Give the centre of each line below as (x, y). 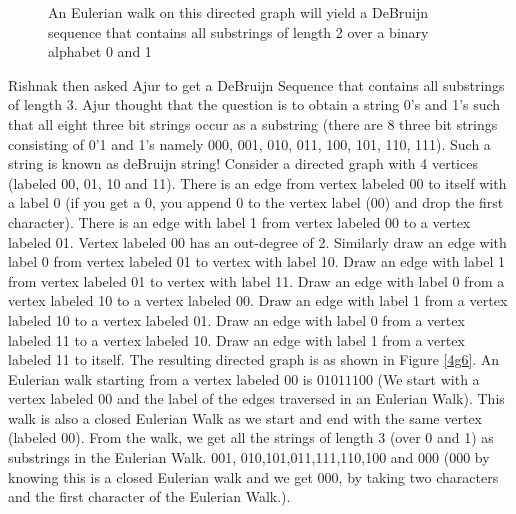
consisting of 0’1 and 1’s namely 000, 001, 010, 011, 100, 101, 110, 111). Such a (249, 143)
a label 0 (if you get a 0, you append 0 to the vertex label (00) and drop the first (256, 202)
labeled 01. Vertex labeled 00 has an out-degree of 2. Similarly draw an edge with (257, 241)
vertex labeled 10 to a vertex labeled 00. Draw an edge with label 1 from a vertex (258, 300)
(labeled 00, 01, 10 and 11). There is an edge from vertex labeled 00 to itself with (257, 182)
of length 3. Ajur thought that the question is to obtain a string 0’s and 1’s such (254, 104)
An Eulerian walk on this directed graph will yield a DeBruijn (238, 12)
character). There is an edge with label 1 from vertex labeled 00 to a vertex (239, 221)
